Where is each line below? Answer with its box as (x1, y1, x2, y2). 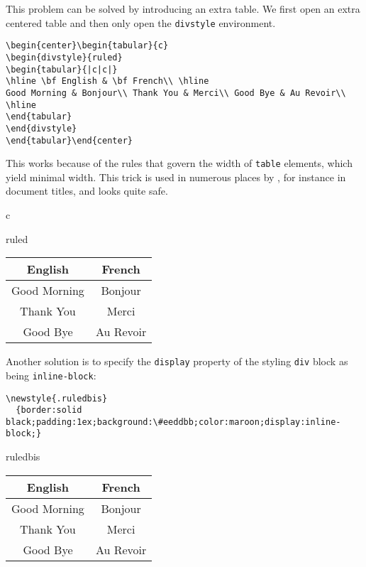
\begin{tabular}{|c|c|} (6, 64, 118, 75)
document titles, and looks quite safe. (6, 183, 168, 198)
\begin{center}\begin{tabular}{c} (6, 40, 169, 51)
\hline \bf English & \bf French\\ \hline (6, 76, 209, 87)
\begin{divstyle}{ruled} (6, 52, 123, 63)
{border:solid (16, 405, 82, 416)
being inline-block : (6, 367, 96, 382)
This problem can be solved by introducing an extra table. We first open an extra (6, 1, 360, 16)
